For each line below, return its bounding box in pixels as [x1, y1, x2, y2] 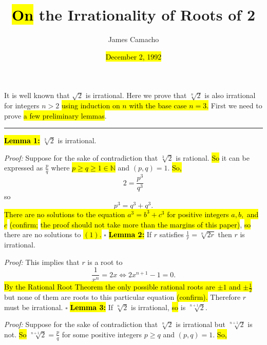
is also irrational [204, 90, 256, 101]
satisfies [159, 229, 184, 240]
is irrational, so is [131, 301, 186, 312]
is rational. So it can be [176, 152, 250, 163]
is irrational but [176, 319, 225, 330]
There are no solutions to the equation [4, 208, 125, 219]
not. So [4, 329, 27, 339]
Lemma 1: [4, 135, 40, 146]
